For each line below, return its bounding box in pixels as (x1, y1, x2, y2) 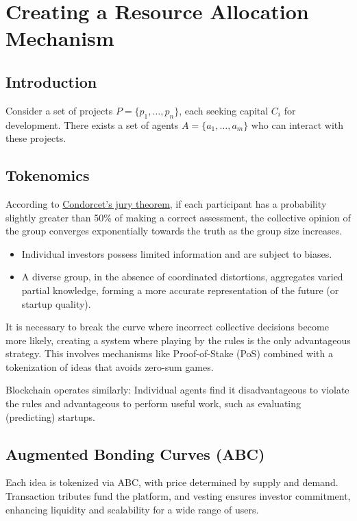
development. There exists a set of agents (5, 117, 179, 132)
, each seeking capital (179, 103, 269, 117)
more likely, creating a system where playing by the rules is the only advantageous (5, 332, 351, 347)
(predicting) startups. (5, 409, 95, 424)
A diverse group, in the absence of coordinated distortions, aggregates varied (21, 269, 343, 284)
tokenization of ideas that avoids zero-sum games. (5, 359, 214, 374)
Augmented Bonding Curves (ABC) (5, 443, 265, 464)
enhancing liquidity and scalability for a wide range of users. (5, 502, 259, 516)
